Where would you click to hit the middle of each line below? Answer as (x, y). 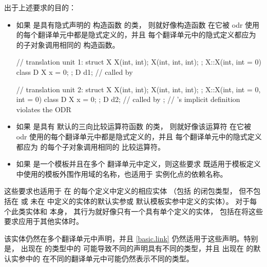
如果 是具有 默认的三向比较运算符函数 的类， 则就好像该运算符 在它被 (134, 126)
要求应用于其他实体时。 (44, 221)
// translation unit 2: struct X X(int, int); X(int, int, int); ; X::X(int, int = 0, (138, 89)
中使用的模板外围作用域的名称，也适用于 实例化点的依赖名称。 (122, 173)
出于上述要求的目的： (40, 7)
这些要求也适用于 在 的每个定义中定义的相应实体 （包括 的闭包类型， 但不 (129, 191)
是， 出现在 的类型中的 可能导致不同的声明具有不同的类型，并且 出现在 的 (129, 248)
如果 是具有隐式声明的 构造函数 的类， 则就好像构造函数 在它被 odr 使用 (138, 24)
